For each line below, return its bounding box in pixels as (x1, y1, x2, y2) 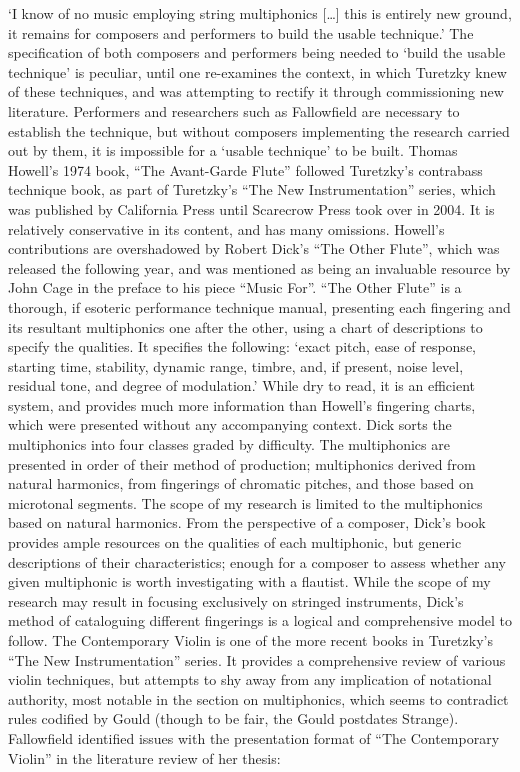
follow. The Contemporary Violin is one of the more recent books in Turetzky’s (8, 630, 493, 650)
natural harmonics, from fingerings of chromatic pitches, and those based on (8, 473, 474, 494)
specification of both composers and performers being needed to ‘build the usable (8, 42, 506, 63)
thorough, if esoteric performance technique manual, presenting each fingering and (8, 296, 511, 317)
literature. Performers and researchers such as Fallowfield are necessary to (8, 100, 460, 121)
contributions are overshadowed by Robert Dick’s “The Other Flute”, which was (8, 238, 500, 259)
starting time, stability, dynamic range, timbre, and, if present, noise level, (8, 355, 464, 376)
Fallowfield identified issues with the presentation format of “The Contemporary (8, 727, 500, 748)
